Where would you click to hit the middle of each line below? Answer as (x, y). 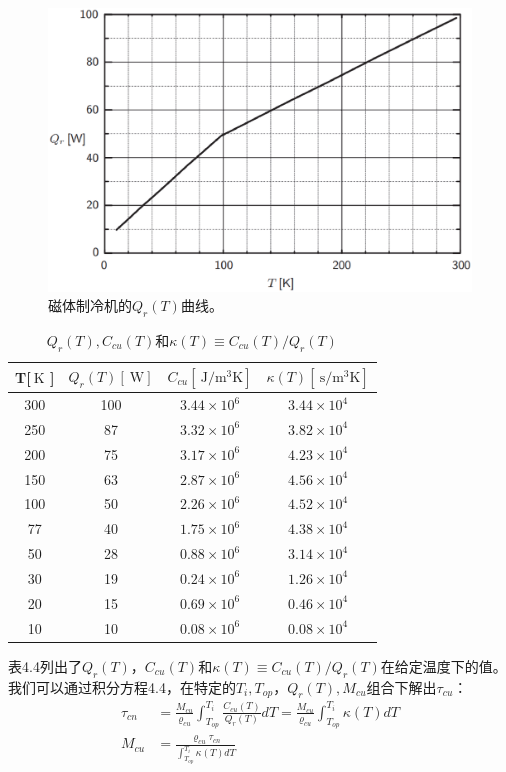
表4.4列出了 (45, 665)
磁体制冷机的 (90, 305)
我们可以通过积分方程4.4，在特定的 (122, 686)
